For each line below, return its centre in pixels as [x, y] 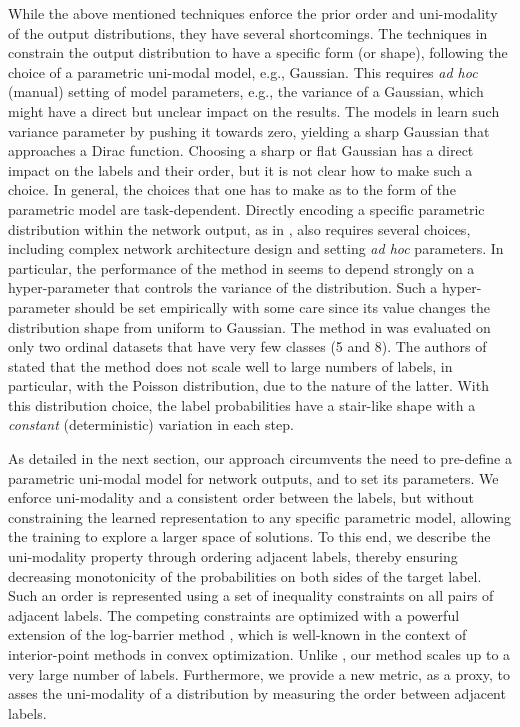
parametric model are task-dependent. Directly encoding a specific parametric [246, 208]
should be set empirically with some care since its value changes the [282, 306]
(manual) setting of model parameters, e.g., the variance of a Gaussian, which [246, 91]
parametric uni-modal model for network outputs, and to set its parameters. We [253, 477]
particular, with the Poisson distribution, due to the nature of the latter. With [248, 385]
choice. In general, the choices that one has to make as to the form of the [232, 189]
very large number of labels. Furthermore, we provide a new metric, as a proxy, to [259, 673]
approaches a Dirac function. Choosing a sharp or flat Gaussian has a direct [241, 150]
